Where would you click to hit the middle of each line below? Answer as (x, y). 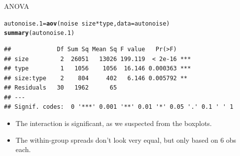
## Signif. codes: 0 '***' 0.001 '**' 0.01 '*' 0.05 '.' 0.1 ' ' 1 (119, 107)
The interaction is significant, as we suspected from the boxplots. (114, 123)
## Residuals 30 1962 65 (61, 88)
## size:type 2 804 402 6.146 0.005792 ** (96, 78)
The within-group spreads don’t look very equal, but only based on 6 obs (126, 140)
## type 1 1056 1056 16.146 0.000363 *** (98, 69)
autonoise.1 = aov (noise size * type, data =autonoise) (87, 23)
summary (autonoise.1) (39, 33)
